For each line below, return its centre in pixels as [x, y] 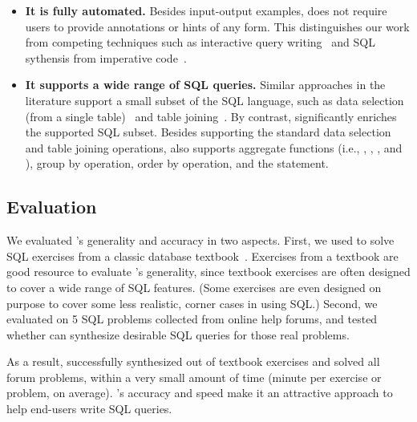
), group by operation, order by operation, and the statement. [177, 163]
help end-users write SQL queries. [89, 409]
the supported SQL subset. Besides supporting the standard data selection [208, 132]
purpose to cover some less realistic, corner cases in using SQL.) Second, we [192, 303]
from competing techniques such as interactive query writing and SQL [200, 42]
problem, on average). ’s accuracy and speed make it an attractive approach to [200, 393]
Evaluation [52, 207]
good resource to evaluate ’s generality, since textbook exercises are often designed [208, 272]
